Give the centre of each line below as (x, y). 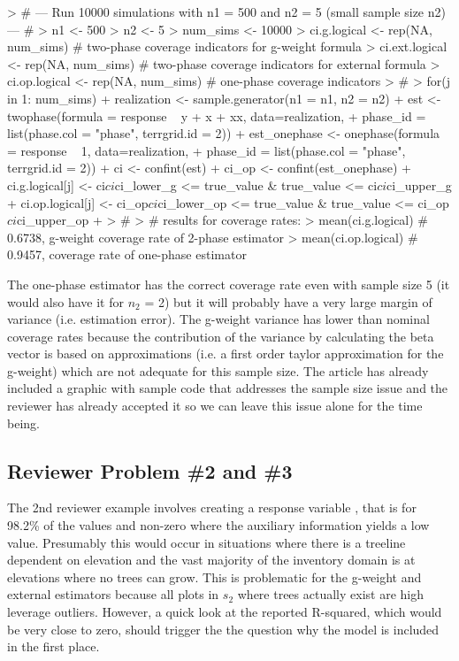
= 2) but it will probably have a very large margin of (288, 301)
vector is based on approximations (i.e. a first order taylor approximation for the (226, 354)
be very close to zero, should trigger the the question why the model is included (223, 629)
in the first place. (54, 646)
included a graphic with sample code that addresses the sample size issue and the (228, 388)
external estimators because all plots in (113, 594)
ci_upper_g (419, 184)
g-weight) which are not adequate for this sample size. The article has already (218, 370)
